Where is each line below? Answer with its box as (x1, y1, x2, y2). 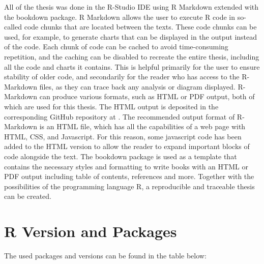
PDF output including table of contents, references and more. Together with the (4, 171, 254, 182)
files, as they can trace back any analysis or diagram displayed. (39, 81, 236, 92)
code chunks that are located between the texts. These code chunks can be (24, 21, 257, 32)
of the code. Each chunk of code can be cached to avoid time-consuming (4, 41, 228, 52)
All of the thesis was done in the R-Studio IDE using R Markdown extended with (4, 2, 259, 12)
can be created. (4, 191, 51, 201)
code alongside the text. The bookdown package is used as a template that (4, 151, 237, 161)
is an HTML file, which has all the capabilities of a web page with (39, 121, 246, 132)
